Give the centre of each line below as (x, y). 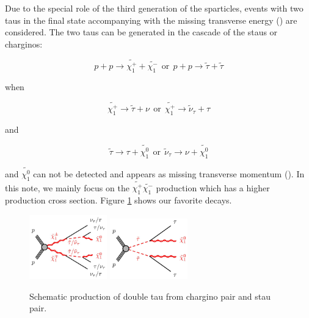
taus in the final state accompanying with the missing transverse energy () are (151, 20)
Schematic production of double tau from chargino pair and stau (150, 296)
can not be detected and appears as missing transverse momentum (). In (169, 173)
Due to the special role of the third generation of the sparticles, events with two (154, 8)
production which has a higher (213, 187)
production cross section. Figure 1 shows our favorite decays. (118, 200)
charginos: (24, 44)
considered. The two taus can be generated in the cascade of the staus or (141, 32)
